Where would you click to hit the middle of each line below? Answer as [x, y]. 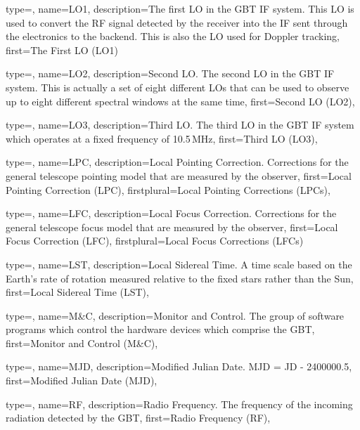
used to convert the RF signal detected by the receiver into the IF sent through [177, 22]
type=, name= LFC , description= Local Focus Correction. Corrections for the [171, 213]
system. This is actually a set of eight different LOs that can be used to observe [178, 87]
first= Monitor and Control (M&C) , [82, 343]
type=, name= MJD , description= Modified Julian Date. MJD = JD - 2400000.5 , [179, 366]
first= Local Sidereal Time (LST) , [77, 292]
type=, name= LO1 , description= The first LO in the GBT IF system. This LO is [180, 8]
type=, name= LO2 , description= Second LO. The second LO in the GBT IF [170, 73]
